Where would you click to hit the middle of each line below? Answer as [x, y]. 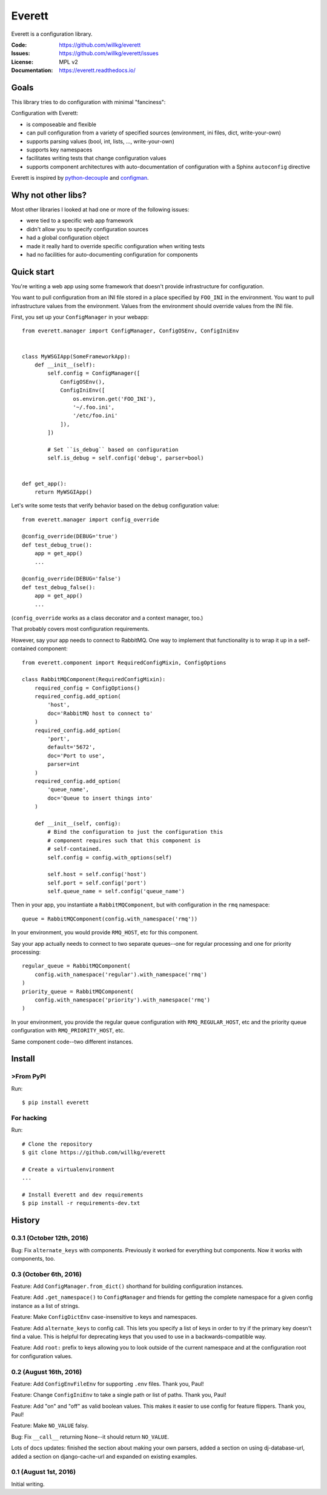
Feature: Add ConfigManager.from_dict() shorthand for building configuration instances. [127, 1286]
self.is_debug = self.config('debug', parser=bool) [126, 458]
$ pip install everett [56, 1103]
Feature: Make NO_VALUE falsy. [50, 1425]
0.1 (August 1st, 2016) [43, 1472]
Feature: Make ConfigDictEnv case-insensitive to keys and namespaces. [104, 1317]
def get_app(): [45, 483]
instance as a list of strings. [45, 1305]
